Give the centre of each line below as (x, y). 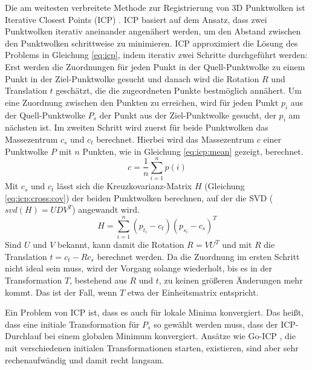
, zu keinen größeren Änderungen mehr (231, 280)
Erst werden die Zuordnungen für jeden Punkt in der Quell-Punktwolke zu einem (155, 66)
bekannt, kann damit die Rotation (121, 245)
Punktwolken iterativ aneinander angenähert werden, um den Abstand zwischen (153, 31)
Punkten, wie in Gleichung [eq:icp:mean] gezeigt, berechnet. (193, 151)
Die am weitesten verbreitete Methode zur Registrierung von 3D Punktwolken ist (155, 7)
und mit (237, 245)
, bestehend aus (98, 280)
